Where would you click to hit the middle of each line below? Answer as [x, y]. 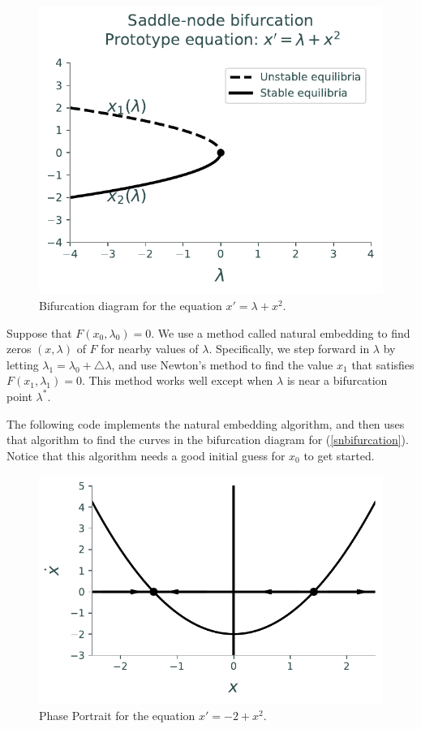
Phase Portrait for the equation [117, 715]
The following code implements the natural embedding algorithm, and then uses [206, 423]
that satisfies [383, 364]
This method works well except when [181, 380]
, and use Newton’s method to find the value [222, 364]
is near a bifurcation [337, 380]
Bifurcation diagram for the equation [131, 305]
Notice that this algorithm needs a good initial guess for [146, 455]
